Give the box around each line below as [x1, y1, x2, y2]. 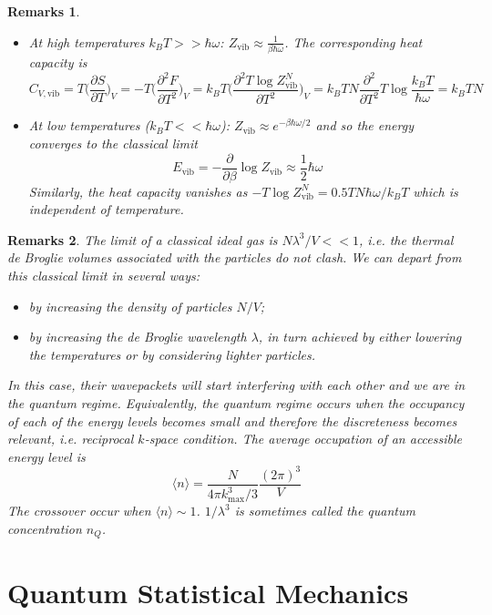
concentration [7, 518, 82, 538]
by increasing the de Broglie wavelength [28, 327, 247, 346]
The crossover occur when [7, 501, 151, 520]
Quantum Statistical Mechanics [7, 573, 409, 610]
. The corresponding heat [284, 32, 423, 51]
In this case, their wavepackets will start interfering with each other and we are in [7, 375, 466, 395]
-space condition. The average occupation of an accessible [144, 429, 463, 448]
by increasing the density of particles [28, 296, 232, 315]
